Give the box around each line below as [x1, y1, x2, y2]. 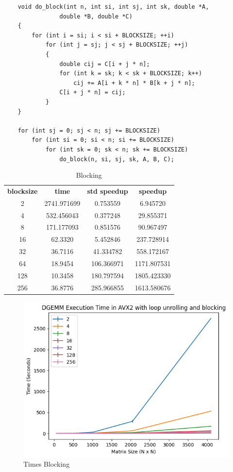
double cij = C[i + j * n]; [59, 60, 150, 67]
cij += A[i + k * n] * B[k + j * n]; [73, 79, 195, 86]
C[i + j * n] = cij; [59, 89, 126, 96]
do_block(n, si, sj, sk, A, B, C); [59, 155, 174, 163]
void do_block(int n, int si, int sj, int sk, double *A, [17, 3, 209, 10]
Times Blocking [23, 459, 70, 469]
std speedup [87, 185, 128, 196]
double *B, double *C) [59, 13, 133, 20]
